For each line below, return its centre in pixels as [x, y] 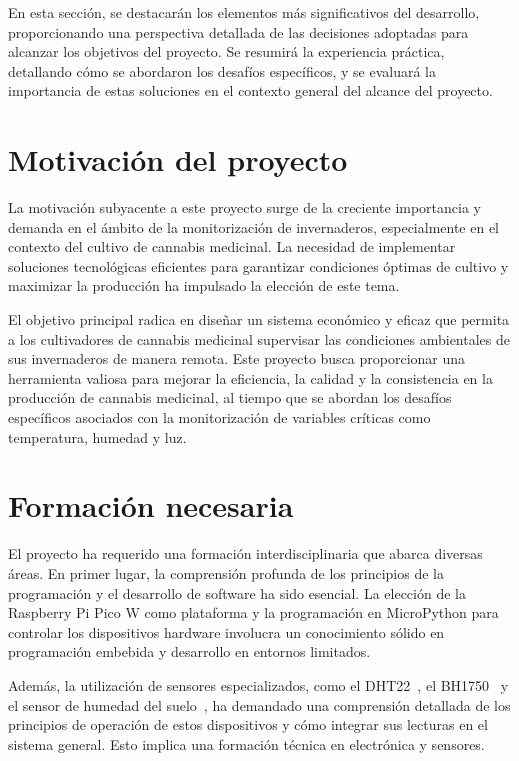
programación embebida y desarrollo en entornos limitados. [189, 651]
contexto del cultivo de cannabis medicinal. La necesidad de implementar [232, 246]
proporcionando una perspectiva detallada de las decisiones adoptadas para [238, 31]
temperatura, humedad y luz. [97, 436]
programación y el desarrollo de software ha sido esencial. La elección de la [237, 592]
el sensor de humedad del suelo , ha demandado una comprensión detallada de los [259, 704]
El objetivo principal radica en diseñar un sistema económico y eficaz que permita [259, 319]
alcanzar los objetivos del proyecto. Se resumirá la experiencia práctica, [226, 51]
